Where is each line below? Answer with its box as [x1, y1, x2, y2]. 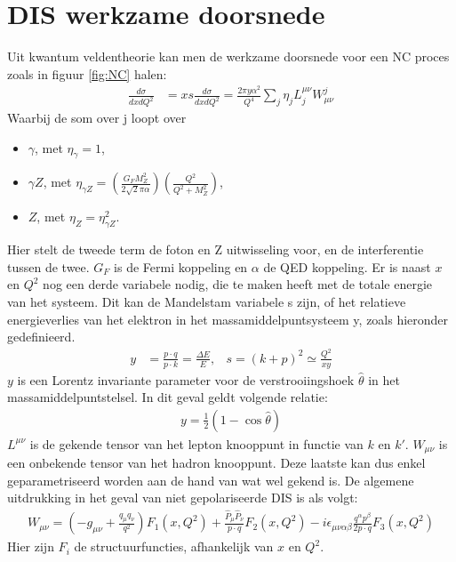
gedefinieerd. [7, 327, 76, 346]
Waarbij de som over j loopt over [7, 108, 187, 127]
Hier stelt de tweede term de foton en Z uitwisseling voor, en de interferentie [7, 240, 424, 259]
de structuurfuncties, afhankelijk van [74, 537, 274, 556]
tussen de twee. [7, 257, 90, 276]
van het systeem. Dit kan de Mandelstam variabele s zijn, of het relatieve [7, 293, 406, 311]
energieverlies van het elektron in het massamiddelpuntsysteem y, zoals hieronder [7, 309, 449, 328]
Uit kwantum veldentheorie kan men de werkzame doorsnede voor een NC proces [7, 47, 450, 66]
